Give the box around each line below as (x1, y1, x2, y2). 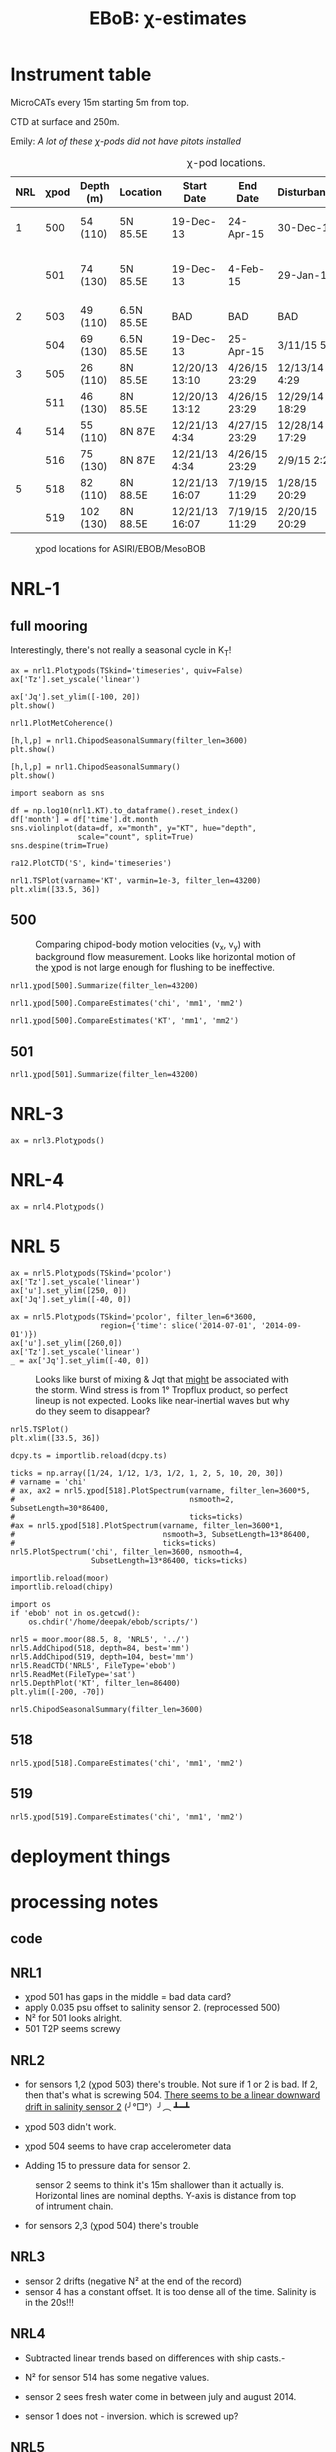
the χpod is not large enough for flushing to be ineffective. (35, 962, 275, 974)
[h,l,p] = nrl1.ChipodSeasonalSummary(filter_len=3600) (10, 735, 248, 746)
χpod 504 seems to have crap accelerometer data (24, 2140, 232, 2152)
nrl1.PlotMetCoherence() (10, 718, 114, 728)
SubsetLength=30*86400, (10, 1503, 110, 1513)
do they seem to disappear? (35, 1405, 151, 1417)
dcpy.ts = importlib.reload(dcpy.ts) (10, 1450, 168, 1461)
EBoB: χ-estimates (89, 7, 247, 30)
